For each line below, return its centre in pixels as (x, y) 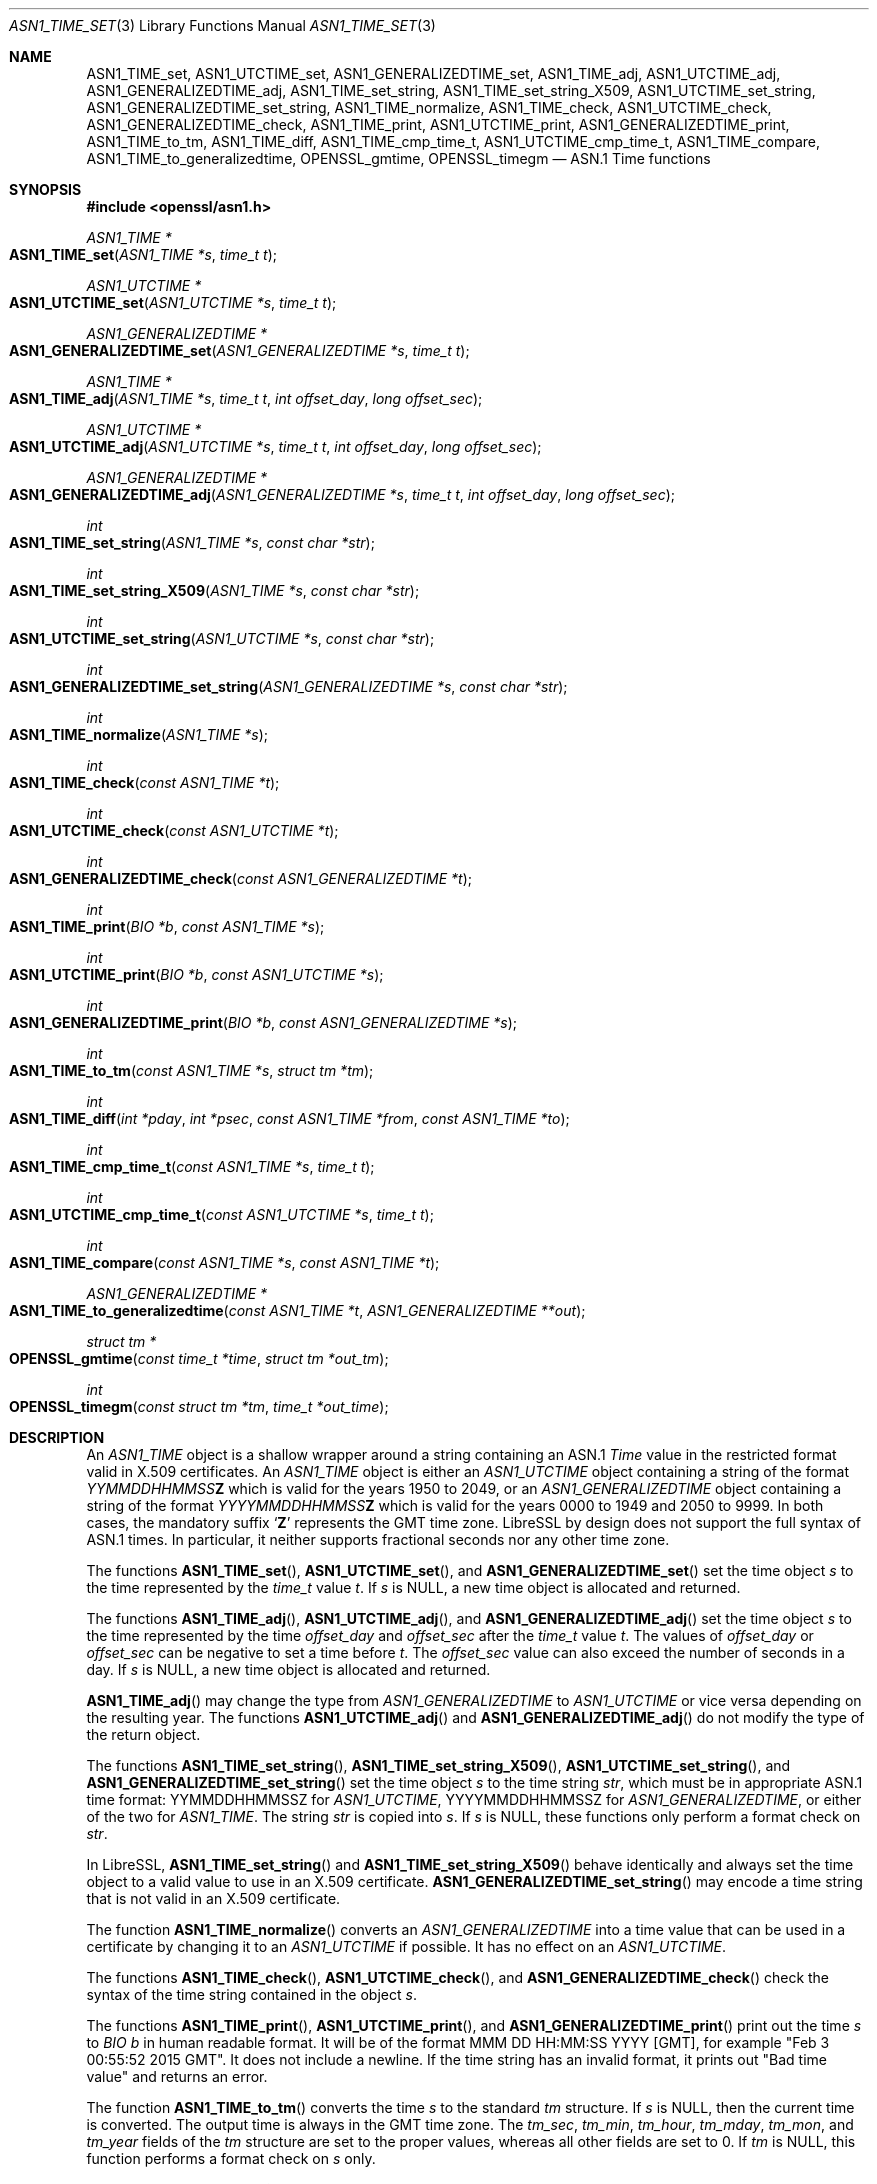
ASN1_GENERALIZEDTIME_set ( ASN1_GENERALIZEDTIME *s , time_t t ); (239, 350)
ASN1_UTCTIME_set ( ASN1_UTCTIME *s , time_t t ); (173, 302)
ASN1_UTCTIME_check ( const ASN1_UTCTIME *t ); (174, 830)
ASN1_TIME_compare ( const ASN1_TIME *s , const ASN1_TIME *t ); (224, 1262)
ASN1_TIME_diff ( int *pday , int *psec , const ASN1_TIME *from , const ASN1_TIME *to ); (289, 1118)
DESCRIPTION (57, 1437)
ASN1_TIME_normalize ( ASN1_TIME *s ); (139, 734)
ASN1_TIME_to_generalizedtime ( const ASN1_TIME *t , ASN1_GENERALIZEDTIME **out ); (297, 1310)
